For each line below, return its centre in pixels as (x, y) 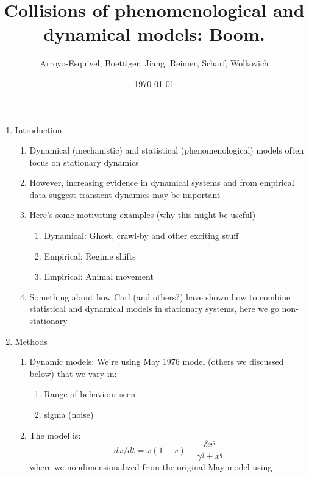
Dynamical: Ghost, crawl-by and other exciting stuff (141, 235)
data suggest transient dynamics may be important (125, 194)
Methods (31, 341)
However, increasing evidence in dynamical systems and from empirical (162, 182)
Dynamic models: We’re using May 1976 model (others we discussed (157, 362)
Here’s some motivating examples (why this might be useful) (143, 215)
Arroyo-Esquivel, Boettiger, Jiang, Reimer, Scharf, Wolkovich (154, 63)
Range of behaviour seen (90, 394)
